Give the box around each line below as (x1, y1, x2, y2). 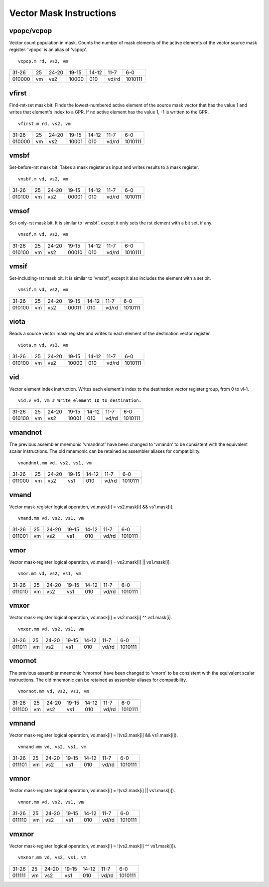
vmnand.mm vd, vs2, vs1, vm (18, 744, 87, 750)
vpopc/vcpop (9, 26, 52, 35)
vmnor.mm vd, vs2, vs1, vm (18, 799, 84, 805)
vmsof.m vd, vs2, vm (18, 231, 68, 237)
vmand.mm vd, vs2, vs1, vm (18, 515, 84, 521)
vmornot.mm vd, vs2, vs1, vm (18, 689, 89, 694)
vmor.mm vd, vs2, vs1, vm (18, 571, 82, 577)
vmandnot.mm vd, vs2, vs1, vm (18, 460, 92, 466)
